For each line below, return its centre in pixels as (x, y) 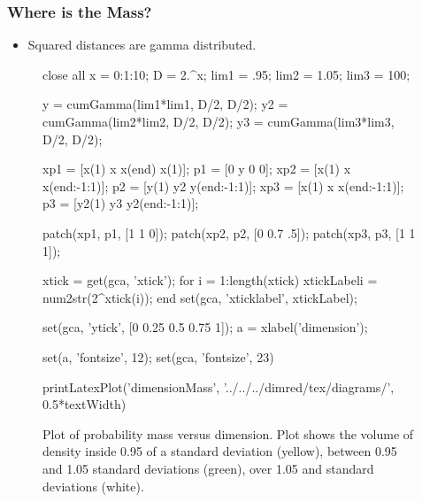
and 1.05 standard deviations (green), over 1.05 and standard (208, 468)
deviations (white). (93, 486)
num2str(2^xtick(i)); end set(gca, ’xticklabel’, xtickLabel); (200, 297)
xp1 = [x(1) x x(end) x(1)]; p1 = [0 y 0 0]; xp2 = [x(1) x (197, 169)
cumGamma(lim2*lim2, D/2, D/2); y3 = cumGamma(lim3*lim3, (219, 121)
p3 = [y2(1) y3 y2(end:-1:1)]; (121, 203)
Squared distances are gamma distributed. (142, 45)
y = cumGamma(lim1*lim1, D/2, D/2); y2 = (165, 104)
